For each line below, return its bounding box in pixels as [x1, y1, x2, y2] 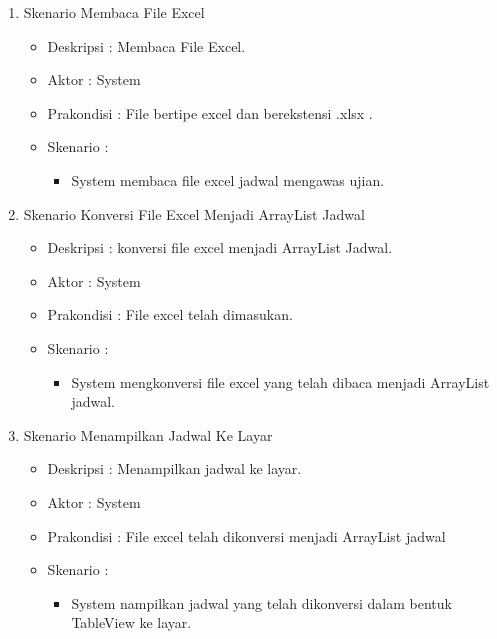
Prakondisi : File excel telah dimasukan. [47, 304, 293, 325]
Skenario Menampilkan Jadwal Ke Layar [23, 424, 273, 445]
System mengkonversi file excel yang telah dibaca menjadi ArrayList [71, 371, 490, 392]
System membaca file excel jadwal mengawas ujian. [71, 169, 385, 190]
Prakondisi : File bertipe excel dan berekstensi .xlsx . [47, 102, 373, 123]
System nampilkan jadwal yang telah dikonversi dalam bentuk [71, 592, 452, 613]
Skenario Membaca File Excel [23, 2, 205, 22]
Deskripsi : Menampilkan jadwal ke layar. [47, 458, 302, 479]
